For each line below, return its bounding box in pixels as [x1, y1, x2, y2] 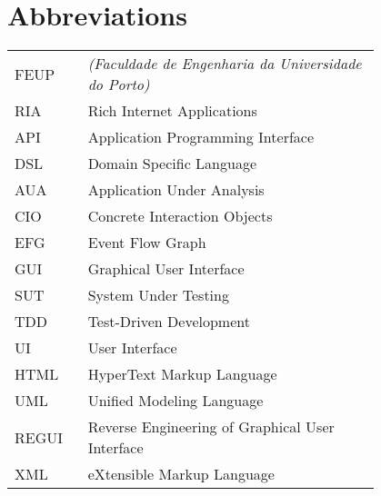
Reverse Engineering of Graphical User [87, 416, 335, 438]
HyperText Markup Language [87, 363, 277, 385]
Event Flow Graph [87, 232, 206, 253]
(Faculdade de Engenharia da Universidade [87, 53, 362, 74]
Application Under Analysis [87, 179, 265, 201]
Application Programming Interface [87, 126, 315, 148]
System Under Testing [87, 284, 229, 306]
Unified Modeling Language [87, 390, 264, 412]
